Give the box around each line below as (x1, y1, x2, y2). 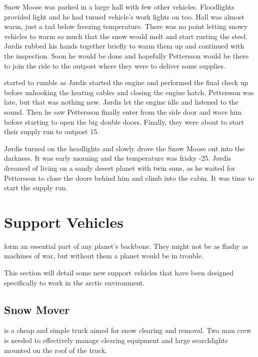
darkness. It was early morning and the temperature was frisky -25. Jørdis (4, 153, 231, 163)
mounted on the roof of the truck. (4, 344, 107, 355)
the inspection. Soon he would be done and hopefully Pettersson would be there (4, 50, 248, 61)
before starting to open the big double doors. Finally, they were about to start (4, 116, 244, 127)
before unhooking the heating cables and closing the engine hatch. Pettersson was (4, 87, 254, 97)
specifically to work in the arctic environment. (4, 277, 145, 287)
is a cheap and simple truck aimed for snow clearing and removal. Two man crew (4, 325, 251, 335)
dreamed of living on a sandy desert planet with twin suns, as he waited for (4, 162, 235, 173)
